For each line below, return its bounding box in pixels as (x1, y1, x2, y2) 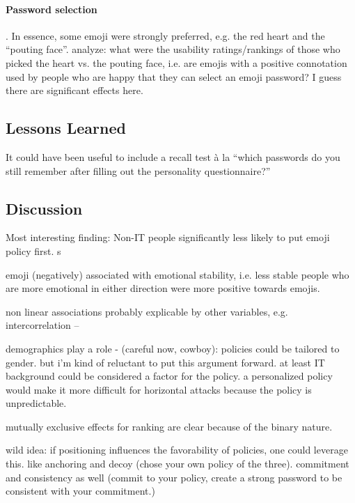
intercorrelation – (6, 318, 79, 332)
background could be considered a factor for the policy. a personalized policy (6, 369, 333, 383)
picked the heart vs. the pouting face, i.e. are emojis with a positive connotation (6, 55, 347, 70)
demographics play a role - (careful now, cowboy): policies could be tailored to (6, 341, 340, 355)
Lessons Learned (6, 117, 126, 139)
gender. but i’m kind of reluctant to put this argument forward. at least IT (6, 355, 325, 369)
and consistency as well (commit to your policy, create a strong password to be (6, 470, 342, 484)
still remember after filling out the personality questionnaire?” (6, 163, 271, 178)
